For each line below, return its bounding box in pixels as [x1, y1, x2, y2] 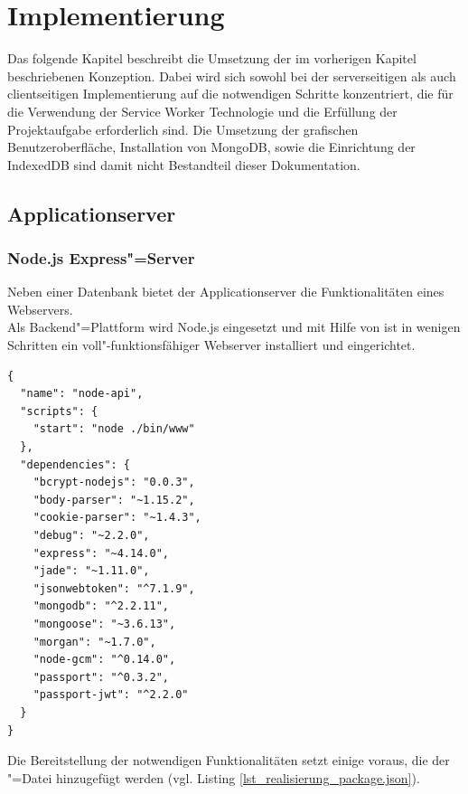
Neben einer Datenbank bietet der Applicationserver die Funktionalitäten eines [7, 282, 445, 301]
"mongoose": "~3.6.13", [33, 617, 176, 630]
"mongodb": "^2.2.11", [33, 600, 169, 613]
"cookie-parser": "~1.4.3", [33, 511, 201, 525]
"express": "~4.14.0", [33, 546, 169, 560]
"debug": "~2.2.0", [33, 529, 150, 542]
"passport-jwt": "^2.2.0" [33, 688, 189, 702]
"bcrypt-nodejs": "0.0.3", [33, 476, 195, 489]
